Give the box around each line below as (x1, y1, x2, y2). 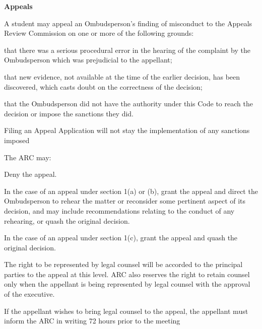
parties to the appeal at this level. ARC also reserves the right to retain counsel (4, 269, 250, 279)
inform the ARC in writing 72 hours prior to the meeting (4, 315, 180, 326)
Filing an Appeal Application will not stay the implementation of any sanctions (4, 125, 250, 136)
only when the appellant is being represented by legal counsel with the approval (4, 279, 250, 289)
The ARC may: (4, 152, 51, 162)
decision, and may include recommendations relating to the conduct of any (4, 205, 235, 216)
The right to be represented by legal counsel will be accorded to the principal (4, 259, 243, 270)
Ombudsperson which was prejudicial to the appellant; (4, 54, 172, 65)
